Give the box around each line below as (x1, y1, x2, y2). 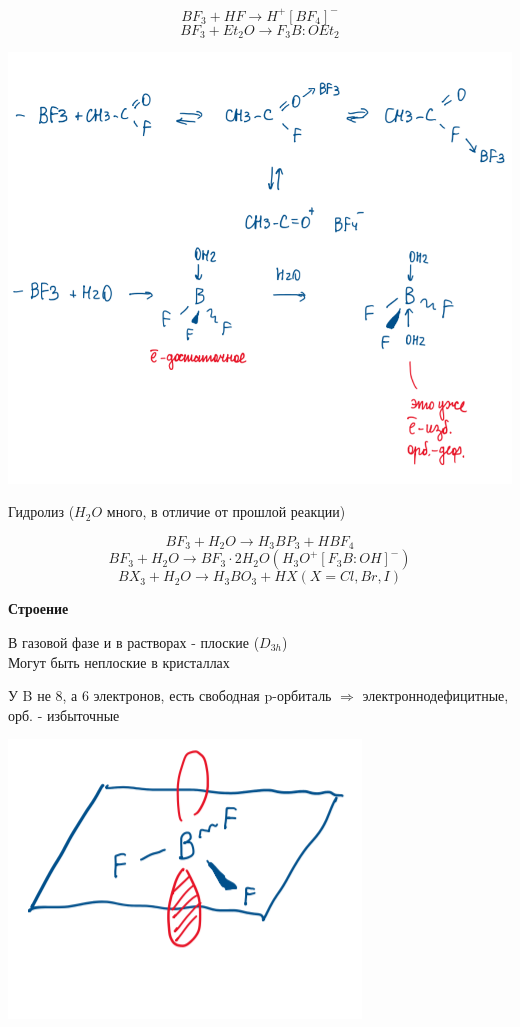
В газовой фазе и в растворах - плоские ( (8, 632, 260, 653)
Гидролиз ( (8, 501, 75, 522)
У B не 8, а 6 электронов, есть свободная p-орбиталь (8, 685, 332, 706)
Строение (8, 598, 69, 619)
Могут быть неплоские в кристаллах (8, 651, 230, 672)
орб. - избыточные (8, 704, 120, 725)
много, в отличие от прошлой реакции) (106, 501, 346, 522)
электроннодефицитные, (362, 685, 509, 706)
